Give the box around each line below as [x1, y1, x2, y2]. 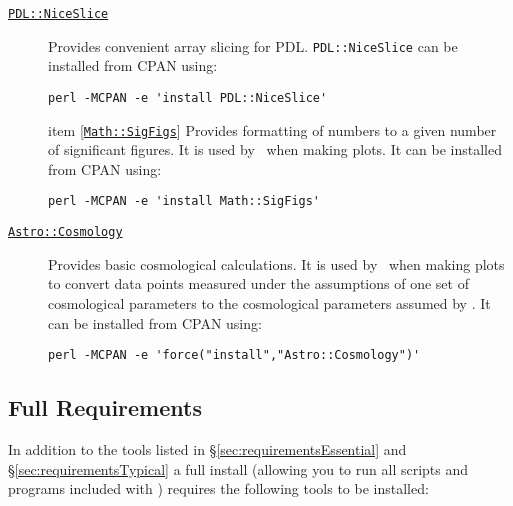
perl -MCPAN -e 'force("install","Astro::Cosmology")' [48, 348, 421, 363]
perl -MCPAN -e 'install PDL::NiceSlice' [48, 90, 328, 105]
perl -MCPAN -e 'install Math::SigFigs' [48, 194, 321, 209]
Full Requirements [8, 392, 202, 423]
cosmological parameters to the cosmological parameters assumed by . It [48, 292, 491, 313]
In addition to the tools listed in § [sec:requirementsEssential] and [8, 438, 407, 459]
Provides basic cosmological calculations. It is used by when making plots [48, 253, 505, 274]
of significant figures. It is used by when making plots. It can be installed [48, 139, 502, 160]
